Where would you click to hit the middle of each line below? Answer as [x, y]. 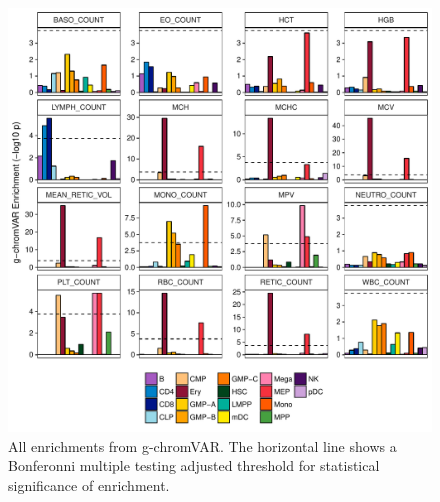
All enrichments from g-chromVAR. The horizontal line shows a [202, 445]
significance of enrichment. [89, 484]
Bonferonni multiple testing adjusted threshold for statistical [194, 465]
